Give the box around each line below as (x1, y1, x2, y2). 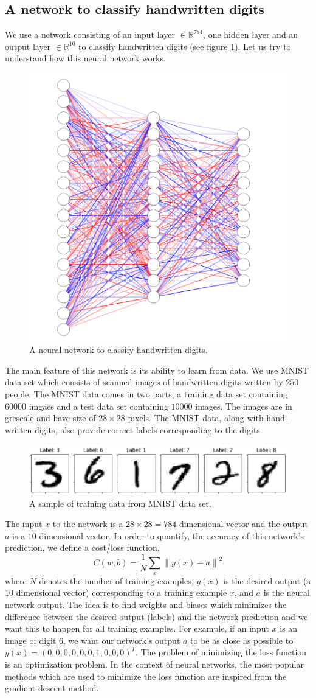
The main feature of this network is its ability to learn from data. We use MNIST (5, 363, 309, 376)
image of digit (5, 633, 57, 646)
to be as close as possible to (190, 633, 294, 646)
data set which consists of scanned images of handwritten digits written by (5, 375, 283, 388)
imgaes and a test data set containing (29, 399, 168, 412)
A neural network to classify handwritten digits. (29, 343, 208, 356)
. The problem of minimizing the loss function (136, 646, 307, 658)
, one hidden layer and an (203, 28, 298, 41)
